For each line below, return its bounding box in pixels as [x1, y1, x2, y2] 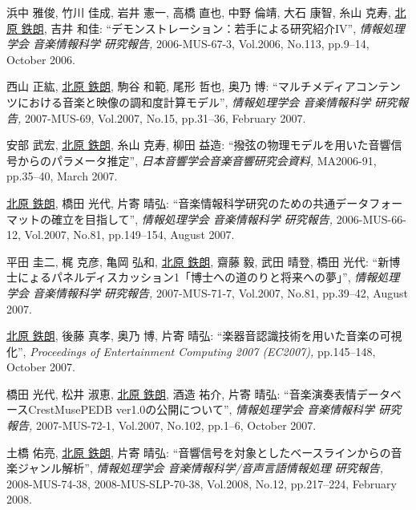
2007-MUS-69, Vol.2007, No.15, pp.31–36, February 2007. [24, 109, 306, 126]
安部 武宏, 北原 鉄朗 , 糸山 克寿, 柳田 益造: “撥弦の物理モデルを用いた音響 [6, 136, 391, 153]
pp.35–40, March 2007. [6, 168, 118, 184]
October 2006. [6, 51, 75, 67]
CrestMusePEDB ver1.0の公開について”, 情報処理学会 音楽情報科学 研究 [28, 401, 402, 418]
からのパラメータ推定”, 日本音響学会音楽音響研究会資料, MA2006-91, [17, 152, 377, 168]
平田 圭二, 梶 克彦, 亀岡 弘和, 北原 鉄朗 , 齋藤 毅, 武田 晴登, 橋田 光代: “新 [6, 253, 390, 269]
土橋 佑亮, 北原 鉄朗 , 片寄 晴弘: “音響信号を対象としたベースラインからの [6, 443, 391, 460]
